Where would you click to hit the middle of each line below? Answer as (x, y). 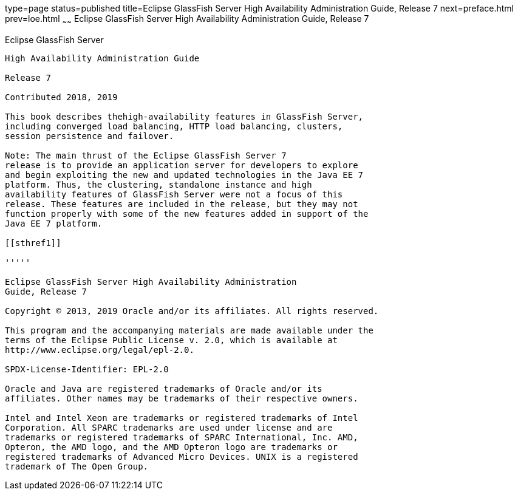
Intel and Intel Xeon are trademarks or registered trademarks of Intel (182, 418)
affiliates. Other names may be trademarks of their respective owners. (182, 398)
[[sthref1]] (33, 243)
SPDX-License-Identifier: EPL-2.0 (87, 369)
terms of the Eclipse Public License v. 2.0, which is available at (171, 340)
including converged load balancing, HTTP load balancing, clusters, (174, 126)
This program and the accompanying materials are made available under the (189, 330)
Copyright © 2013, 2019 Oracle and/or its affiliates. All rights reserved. (192, 311)
